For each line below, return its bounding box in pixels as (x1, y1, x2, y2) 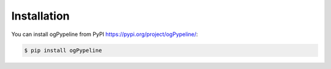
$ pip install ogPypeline (24, 46, 102, 54)
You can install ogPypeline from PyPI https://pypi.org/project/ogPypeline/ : (11, 31, 199, 38)
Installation (11, 9, 70, 23)
